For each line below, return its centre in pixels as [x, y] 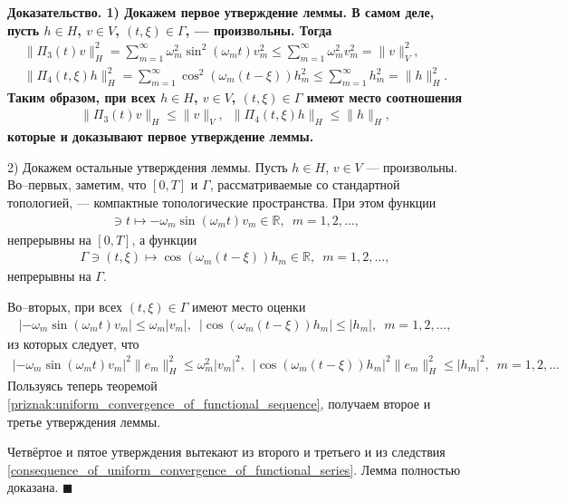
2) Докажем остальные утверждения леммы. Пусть [148, 166]
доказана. [33, 487]
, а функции [164, 239]
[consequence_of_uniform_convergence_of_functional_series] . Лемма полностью [234, 469]
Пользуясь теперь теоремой [82, 386]
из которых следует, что [73, 343]
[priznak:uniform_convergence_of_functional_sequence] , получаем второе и [219, 404]
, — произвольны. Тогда [259, 29]
